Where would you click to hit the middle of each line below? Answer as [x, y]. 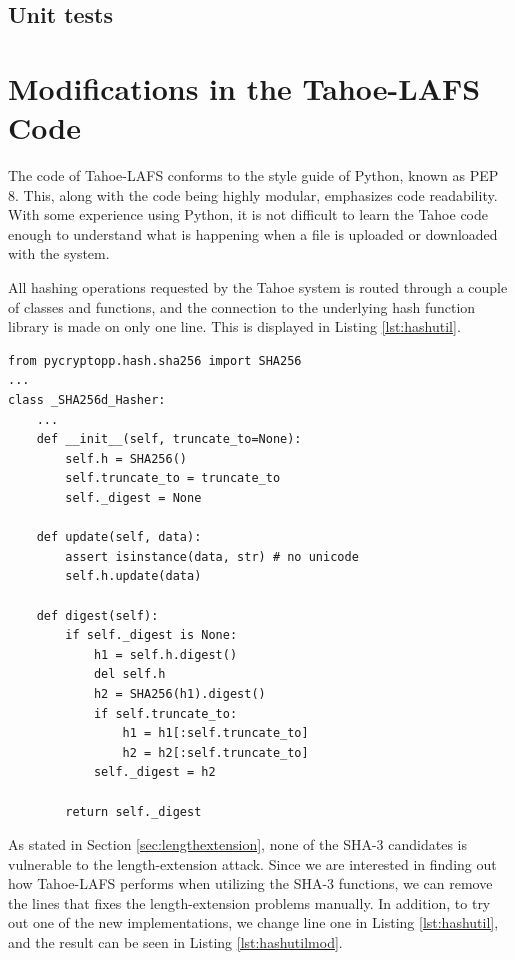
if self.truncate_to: [165, 713]
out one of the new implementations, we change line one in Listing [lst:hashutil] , [253, 922]
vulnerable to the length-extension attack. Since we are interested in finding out [252, 863]
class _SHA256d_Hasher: [87, 400]
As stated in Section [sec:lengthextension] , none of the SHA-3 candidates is [237, 844]
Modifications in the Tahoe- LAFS [244, 87]
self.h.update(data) [133, 576]
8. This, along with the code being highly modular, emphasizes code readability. [253, 194]
